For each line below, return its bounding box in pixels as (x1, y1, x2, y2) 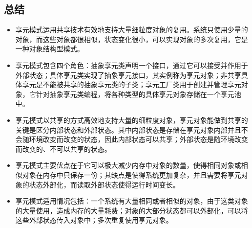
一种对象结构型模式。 (15, 44, 84, 54)
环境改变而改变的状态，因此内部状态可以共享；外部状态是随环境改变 (29, 134, 248, 144)
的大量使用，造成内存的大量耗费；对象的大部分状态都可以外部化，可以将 (15, 205, 248, 215)
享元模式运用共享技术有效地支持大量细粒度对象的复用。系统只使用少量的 (15, 24, 248, 35)
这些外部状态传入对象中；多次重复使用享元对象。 (15, 215, 173, 225)
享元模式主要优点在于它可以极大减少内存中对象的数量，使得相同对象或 (15, 160, 241, 170)
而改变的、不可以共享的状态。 (15, 143, 111, 154)
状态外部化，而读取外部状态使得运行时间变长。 (29, 179, 180, 189)
